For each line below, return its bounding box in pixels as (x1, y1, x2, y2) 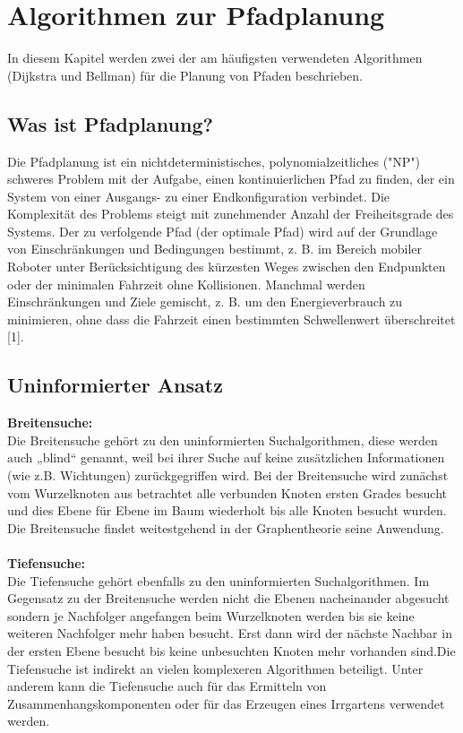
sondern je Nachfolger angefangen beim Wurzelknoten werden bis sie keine (7, 606, 415, 625)
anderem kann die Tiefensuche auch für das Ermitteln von (7, 677, 327, 695)
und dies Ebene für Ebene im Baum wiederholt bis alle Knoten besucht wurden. (7, 501, 447, 520)
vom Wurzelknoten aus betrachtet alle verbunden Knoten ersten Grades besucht (7, 483, 447, 502)
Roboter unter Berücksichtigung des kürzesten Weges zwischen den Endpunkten (7, 257, 446, 276)
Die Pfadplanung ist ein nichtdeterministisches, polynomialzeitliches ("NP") (7, 151, 421, 170)
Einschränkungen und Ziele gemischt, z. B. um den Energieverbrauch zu (7, 292, 403, 311)
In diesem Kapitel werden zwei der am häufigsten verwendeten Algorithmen (7, 48, 423, 67)
